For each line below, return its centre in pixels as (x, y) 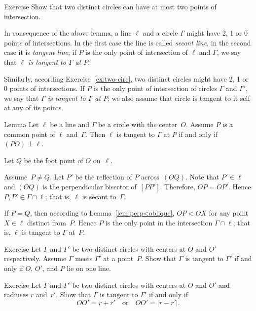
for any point (229, 213)
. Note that (202, 177)
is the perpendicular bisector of (90, 186)
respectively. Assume (35, 258)
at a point (118, 258)
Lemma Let (21, 124)
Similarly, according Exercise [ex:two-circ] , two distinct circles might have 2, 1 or (127, 78)
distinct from (47, 222)
